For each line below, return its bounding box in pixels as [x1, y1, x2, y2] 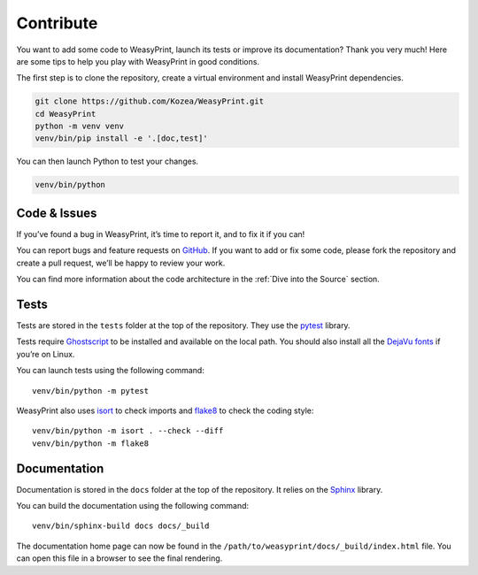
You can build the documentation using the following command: [16, 501, 250, 511]
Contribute [16, 13, 98, 33]
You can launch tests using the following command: [16, 365, 205, 376]
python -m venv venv [35, 121, 124, 132]
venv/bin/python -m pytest [32, 386, 150, 395]
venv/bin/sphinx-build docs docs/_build [32, 521, 210, 531]
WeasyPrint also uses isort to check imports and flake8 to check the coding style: [16, 405, 314, 416]
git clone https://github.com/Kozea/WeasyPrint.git [35, 96, 265, 106]
